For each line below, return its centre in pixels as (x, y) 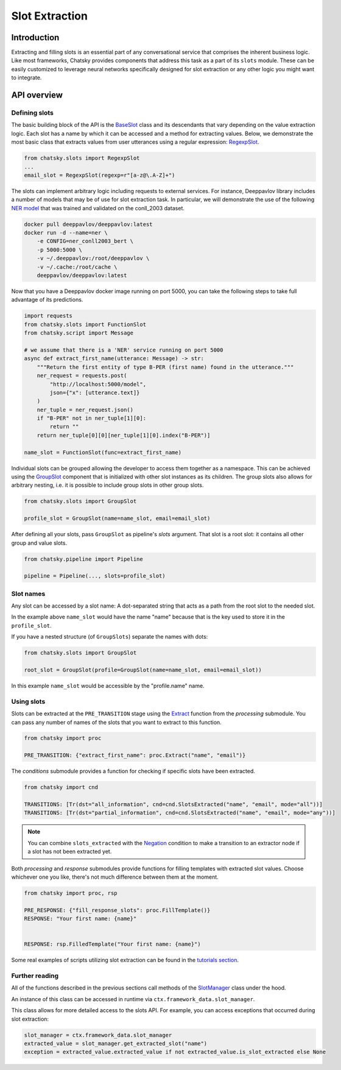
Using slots (28, 701)
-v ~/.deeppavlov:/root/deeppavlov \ (93, 258)
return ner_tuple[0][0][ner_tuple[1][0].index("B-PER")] (124, 435)
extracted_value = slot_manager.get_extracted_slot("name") (116, 1043)
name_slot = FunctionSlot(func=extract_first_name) (103, 452)
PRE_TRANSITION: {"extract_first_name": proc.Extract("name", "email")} (135, 755)
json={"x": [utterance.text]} (95, 392)
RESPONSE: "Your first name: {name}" (80, 919)
